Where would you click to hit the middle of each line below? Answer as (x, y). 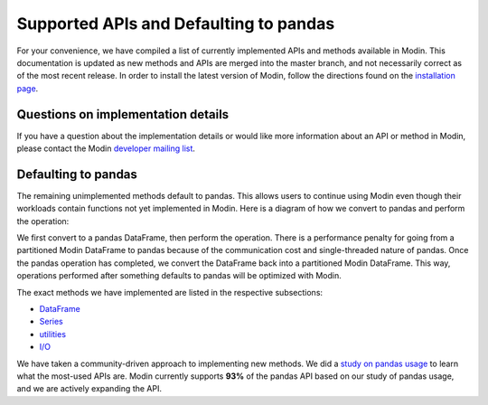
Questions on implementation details (123, 114)
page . (28, 88)
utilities (53, 334)
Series (51, 322)
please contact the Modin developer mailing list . (106, 148)
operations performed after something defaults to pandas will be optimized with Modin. (179, 276)
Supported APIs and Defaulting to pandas (176, 24)
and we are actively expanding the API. (89, 389)
